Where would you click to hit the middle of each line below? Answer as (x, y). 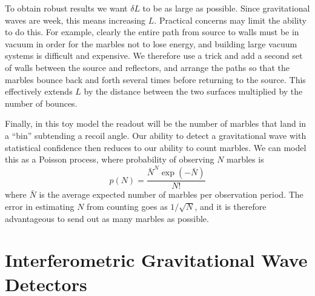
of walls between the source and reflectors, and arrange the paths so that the (147, 67)
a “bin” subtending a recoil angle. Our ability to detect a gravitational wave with (156, 135)
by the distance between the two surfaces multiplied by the (193, 91)
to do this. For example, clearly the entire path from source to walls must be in (152, 32)
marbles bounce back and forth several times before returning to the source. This (155, 79)
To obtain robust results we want (66, 8)
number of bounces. (41, 103)
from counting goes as (127, 207)
